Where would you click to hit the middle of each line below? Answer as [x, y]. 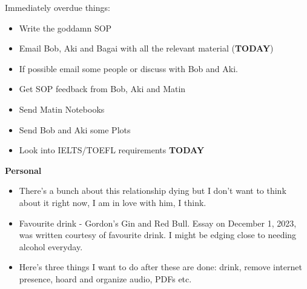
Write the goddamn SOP [65, 28]
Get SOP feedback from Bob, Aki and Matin [102, 89]
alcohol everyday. [51, 246]
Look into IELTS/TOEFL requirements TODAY [112, 150]
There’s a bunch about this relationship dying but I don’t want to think [153, 191]
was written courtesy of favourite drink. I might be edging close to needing [158, 235]
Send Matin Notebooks [62, 109]
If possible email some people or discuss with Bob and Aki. [128, 68]
